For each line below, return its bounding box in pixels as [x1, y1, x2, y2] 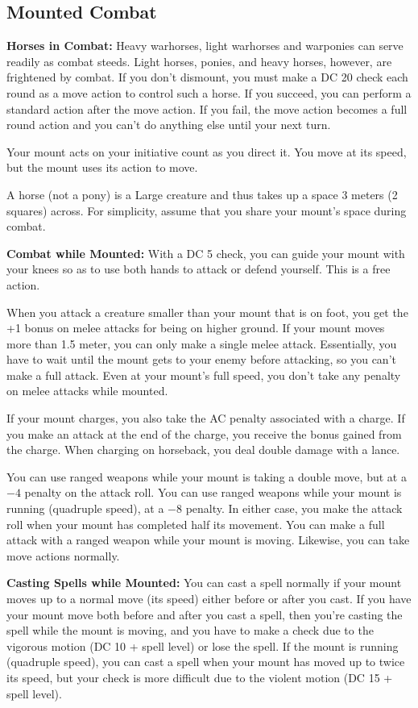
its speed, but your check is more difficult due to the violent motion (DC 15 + [6, 668, 393, 685]
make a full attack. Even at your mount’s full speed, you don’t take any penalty [6, 366, 401, 383]
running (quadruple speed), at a [6, 500, 164, 517]
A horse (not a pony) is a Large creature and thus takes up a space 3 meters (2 [6, 185, 398, 202]
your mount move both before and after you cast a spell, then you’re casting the [6, 606, 403, 623]
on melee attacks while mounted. [6, 382, 168, 399]
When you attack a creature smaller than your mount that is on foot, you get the [6, 303, 408, 320]
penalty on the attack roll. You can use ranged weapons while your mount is [24, 484, 402, 501]
